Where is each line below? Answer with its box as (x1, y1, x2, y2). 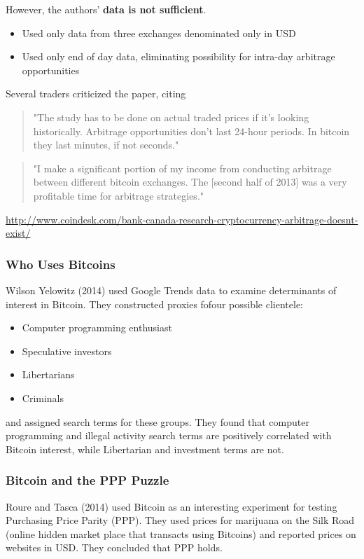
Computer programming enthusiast (22, 320, 172, 335)
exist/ (6, 226, 31, 240)
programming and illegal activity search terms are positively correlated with (6, 428, 332, 443)
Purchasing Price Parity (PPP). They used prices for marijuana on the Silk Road (6, 513, 355, 527)
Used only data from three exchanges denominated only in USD (22, 25, 296, 40)
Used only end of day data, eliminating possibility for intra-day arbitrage (22, 49, 335, 64)
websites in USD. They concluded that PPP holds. (6, 540, 223, 555)
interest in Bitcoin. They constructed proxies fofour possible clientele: (6, 296, 304, 311)
